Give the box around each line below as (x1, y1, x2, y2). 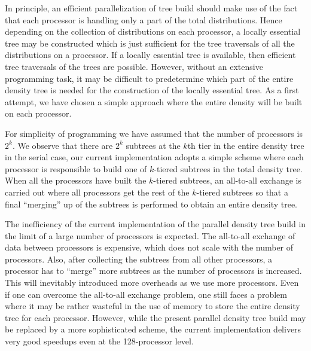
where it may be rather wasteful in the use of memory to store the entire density (5, 300, 300, 312)
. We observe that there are (12, 139, 113, 151)
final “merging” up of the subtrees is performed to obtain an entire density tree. (5, 197, 297, 210)
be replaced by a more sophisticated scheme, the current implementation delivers (5, 323, 301, 335)
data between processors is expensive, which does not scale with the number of (5, 241, 294, 254)
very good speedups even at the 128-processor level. (5, 335, 194, 347)
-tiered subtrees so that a (196, 185, 288, 198)
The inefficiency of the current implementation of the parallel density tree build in (5, 218, 306, 230)
